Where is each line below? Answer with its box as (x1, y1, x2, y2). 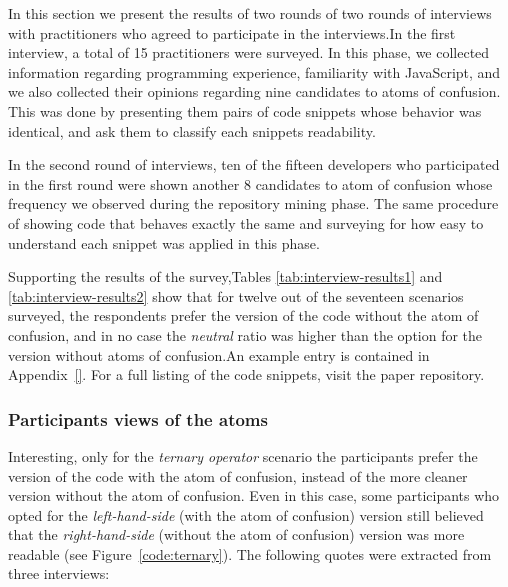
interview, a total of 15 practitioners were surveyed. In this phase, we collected (8, 42, 490, 63)
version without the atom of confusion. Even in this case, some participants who (8, 485, 500, 506)
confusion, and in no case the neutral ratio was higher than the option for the (8, 324, 483, 345)
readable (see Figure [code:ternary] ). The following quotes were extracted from (8, 543, 492, 564)
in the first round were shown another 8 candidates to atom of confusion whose (8, 173, 493, 194)
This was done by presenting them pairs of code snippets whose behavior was (8, 100, 482, 121)
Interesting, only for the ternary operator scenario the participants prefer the (8, 445, 478, 466)
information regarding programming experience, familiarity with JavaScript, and (8, 61, 501, 82)
